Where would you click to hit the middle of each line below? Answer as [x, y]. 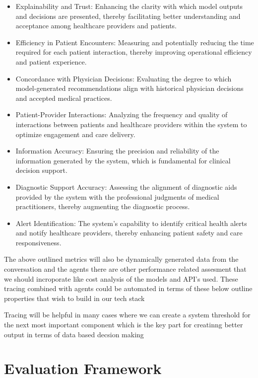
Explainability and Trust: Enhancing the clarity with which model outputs [129, 6]
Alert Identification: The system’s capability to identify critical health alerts [131, 223]
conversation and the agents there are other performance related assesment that [125, 269]
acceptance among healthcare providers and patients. [96, 26]
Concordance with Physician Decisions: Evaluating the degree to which [124, 78]
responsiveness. [38, 242]
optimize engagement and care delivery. [75, 134]
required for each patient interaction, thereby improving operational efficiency [134, 52]
